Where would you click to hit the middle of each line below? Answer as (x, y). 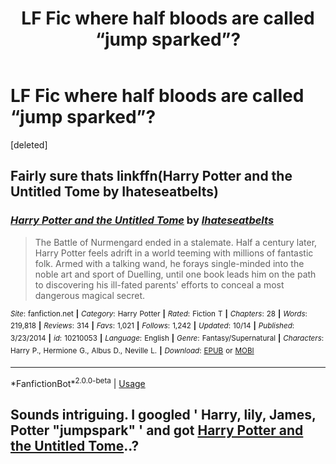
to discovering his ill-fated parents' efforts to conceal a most (159, 284)
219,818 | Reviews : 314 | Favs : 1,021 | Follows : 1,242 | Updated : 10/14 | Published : (152, 326)
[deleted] (29, 144)
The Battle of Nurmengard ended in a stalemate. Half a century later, (176, 242)
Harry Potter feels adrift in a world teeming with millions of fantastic (174, 253)
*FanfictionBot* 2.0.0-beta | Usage (78, 382)
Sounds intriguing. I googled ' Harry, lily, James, (163, 415)
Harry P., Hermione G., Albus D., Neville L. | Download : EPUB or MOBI (132, 350)
